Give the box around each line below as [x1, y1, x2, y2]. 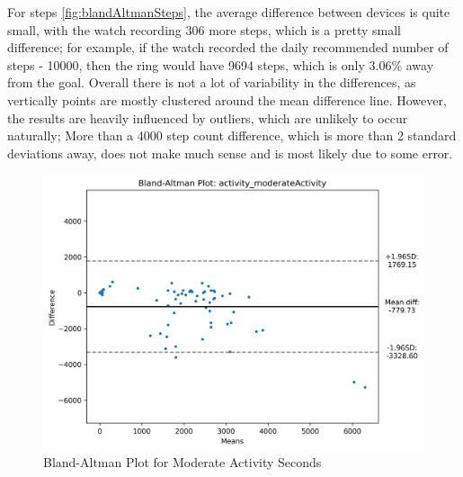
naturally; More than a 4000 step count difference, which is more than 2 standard [7, 126, 457, 145]
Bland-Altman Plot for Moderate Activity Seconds [43, 453, 322, 472]
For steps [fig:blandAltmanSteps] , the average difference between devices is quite [7, 3, 450, 21]
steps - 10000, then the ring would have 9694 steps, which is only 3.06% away [7, 55, 434, 74]
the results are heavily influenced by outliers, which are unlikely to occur [7, 108, 408, 127]
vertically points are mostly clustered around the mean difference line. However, [7, 90, 447, 109]
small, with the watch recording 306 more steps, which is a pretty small [7, 20, 401, 39]
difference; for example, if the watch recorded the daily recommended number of [7, 38, 449, 57]
